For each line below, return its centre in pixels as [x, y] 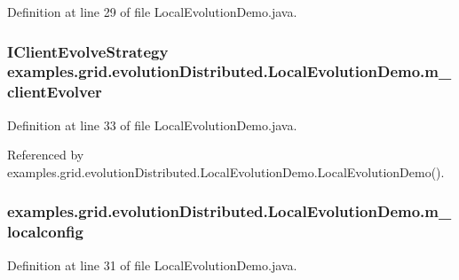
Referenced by [46, 155]
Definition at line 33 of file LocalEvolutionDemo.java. [152, 124]
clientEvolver [55, 92]
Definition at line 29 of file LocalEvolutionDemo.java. [152, 12]
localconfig [45, 232]
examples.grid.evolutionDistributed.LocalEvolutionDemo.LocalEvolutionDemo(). [226, 171]
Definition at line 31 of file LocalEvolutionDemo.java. [152, 264]
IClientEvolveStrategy [88, 51]
